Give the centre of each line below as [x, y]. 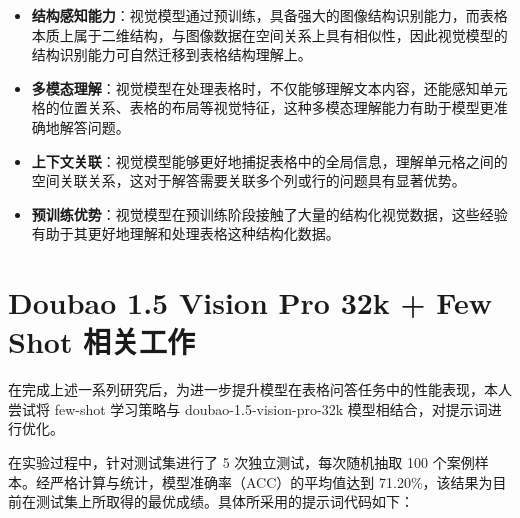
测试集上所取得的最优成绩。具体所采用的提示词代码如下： [224, 501]
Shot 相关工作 [102, 341]
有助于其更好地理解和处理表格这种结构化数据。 [185, 233]
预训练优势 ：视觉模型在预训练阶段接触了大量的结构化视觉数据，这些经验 [269, 213]
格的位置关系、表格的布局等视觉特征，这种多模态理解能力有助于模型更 [262, 107]
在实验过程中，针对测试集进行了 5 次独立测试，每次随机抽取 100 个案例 [241, 462]
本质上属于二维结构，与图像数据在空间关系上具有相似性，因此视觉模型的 [269, 34]
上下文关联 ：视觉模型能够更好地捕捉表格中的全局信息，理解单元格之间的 [269, 160]
